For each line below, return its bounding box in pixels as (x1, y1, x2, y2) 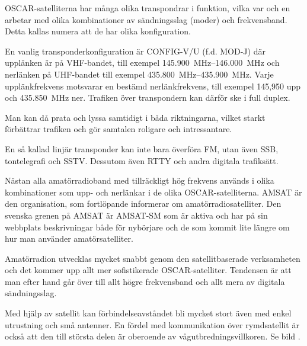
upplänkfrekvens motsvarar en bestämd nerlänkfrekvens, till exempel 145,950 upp (5, 79, 301, 92)
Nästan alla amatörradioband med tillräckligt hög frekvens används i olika (5, 174, 274, 187)
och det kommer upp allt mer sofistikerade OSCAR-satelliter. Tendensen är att (5, 264, 292, 276)
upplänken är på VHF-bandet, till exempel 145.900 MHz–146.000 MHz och (5, 56, 280, 69)
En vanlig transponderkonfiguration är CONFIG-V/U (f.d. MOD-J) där (5, 44, 266, 57)
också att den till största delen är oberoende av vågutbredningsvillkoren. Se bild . (5, 330, 300, 342)
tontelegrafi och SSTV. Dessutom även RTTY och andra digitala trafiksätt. (5, 154, 279, 166)
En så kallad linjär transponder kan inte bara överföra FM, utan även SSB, (5, 142, 279, 155)
